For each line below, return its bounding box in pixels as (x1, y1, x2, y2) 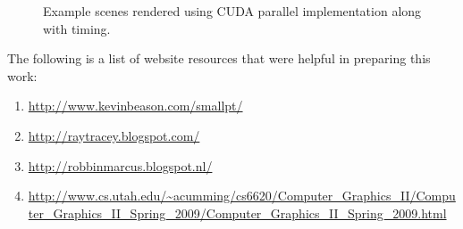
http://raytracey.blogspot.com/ (28, 126, 200, 144)
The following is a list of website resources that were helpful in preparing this (7, 49, 431, 68)
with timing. (43, 19, 111, 37)
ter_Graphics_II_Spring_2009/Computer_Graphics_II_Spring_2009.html (28, 203, 447, 222)
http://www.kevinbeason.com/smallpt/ (28, 96, 243, 115)
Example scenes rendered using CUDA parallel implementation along (43, 2, 422, 20)
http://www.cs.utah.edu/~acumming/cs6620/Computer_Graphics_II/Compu (28, 186, 456, 205)
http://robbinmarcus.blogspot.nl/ (28, 156, 213, 175)
